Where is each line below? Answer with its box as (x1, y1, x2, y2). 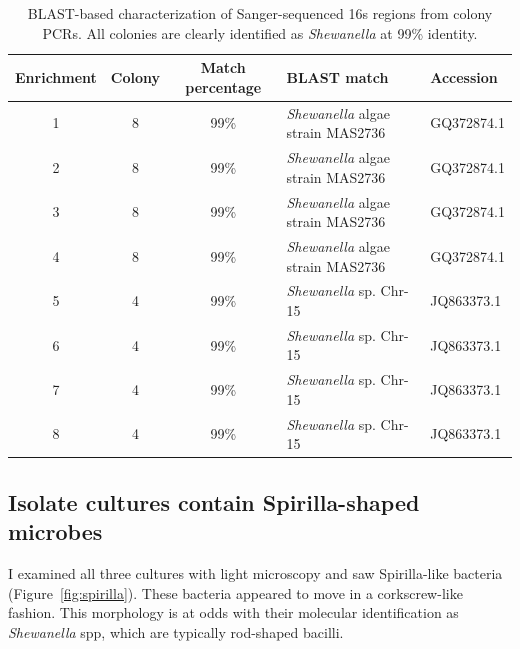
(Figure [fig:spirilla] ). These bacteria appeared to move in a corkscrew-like (8, 582, 463, 603)
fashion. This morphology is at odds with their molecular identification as (8, 602, 459, 623)
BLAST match (286, 66, 389, 87)
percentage (185, 76, 262, 97)
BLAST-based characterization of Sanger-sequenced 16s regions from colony (27, 3, 493, 23)
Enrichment (15, 66, 97, 87)
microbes (8, 516, 103, 547)
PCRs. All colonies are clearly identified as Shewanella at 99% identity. (42, 22, 478, 43)
